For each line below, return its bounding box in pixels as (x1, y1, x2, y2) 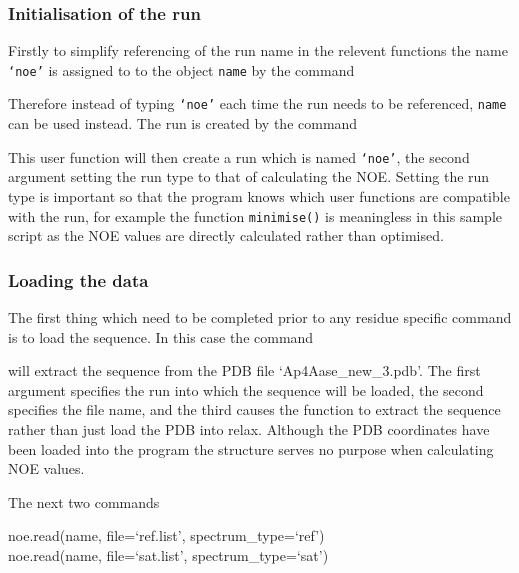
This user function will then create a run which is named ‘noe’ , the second (8, 146, 470, 167)
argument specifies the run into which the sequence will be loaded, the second (8, 379, 484, 400)
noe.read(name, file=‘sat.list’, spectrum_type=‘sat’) (8, 544, 329, 565)
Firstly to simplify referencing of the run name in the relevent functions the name (8, 40, 508, 61)
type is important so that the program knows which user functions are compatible (8, 185, 510, 206)
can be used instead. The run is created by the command (8, 113, 358, 134)
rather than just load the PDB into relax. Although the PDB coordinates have (8, 419, 490, 439)
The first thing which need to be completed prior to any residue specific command (8, 307, 512, 328)
